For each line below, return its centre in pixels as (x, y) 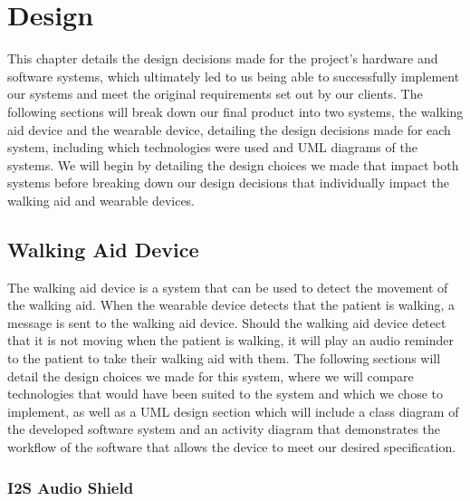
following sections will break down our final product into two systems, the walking (235, 111)
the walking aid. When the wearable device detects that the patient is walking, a (231, 305)
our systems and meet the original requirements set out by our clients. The (215, 94)
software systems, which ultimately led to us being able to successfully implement (234, 76)
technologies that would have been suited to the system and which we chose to (225, 394)
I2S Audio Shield (71, 487)
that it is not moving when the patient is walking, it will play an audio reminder (230, 340)
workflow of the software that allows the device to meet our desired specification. (232, 447)
